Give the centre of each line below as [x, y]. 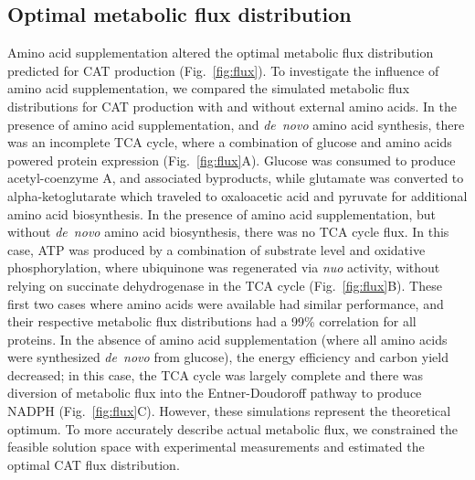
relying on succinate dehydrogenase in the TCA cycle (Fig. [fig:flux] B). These [225, 285]
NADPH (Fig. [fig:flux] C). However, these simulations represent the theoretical [229, 411]
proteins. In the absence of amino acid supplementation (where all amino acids [227, 339]
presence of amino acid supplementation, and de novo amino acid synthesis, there [236, 124]
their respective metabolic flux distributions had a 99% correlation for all [212, 321]
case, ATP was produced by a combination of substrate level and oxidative [216, 249]
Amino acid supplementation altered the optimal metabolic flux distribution [221, 53]
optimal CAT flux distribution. [94, 464]
